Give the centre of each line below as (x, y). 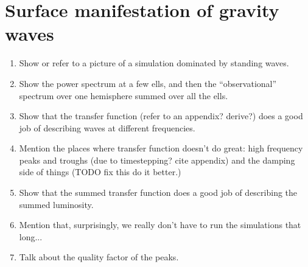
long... (31, 236)
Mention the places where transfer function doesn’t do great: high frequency (161, 148)
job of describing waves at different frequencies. (107, 127)
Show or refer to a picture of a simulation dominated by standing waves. (154, 63)
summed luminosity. (56, 204)
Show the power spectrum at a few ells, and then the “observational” (148, 83)
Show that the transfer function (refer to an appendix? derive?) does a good (161, 116)
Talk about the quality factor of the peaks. (99, 257)
